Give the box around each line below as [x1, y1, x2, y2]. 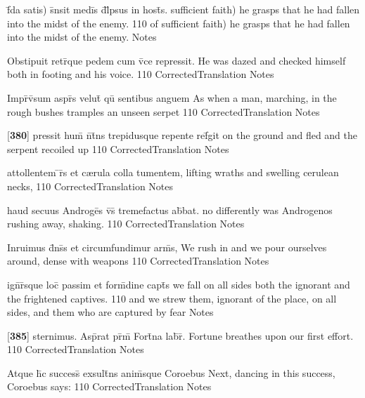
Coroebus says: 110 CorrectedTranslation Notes [7, 379, 212, 394]
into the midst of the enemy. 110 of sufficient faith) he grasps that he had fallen [7, 15, 350, 30]
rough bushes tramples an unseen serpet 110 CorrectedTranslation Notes [7, 104, 320, 119]
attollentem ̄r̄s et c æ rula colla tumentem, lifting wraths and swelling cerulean [7, 165, 339, 180]
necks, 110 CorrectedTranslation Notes [7, 178, 174, 193]
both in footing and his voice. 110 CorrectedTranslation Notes [7, 67, 274, 81]
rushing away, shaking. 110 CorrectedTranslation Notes [7, 216, 245, 231]
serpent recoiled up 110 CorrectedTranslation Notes [7, 141, 229, 156]
